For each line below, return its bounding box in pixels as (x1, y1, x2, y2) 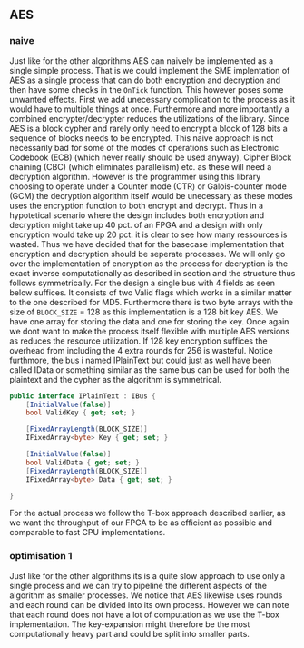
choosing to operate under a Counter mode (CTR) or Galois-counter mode (9, 181, 288, 192)
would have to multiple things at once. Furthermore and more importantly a (9, 104, 289, 115)
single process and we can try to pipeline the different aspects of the (9, 580, 268, 591)
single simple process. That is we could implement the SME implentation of (9, 65, 290, 75)
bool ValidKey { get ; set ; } (25, 408, 136, 417)
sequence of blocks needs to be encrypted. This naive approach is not (9, 132, 274, 144)
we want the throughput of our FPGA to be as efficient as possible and (9, 517, 272, 528)
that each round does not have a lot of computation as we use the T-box (9, 609, 279, 620)
